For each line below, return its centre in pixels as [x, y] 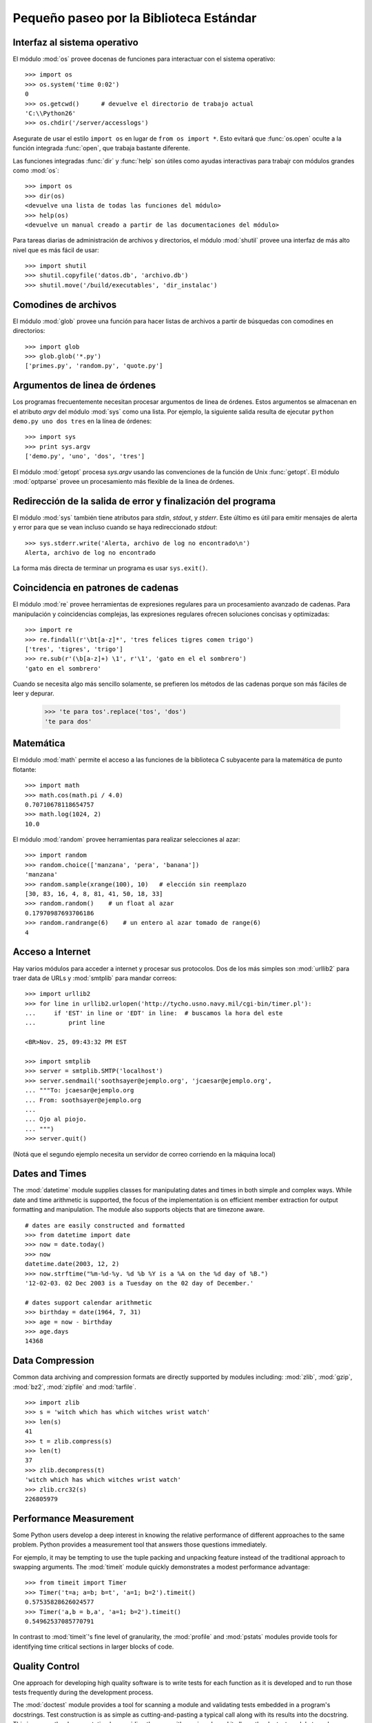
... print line [65, 1023]
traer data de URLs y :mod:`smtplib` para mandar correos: [95, 978]
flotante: [25, 769]
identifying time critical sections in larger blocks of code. [93, 1646]
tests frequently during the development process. [83, 1693]
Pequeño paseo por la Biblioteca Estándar [135, 18]
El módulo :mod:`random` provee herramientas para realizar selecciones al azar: [126, 839]
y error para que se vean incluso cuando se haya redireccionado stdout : [115, 527]
